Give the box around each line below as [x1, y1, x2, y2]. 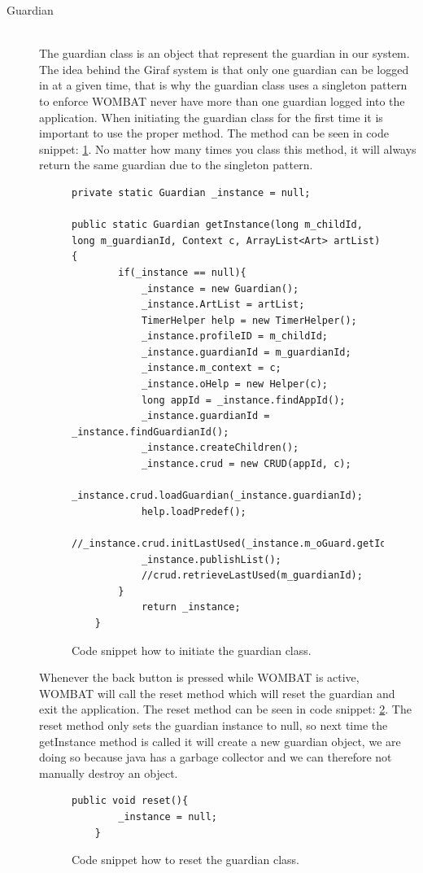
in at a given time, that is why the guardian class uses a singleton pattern [39, 76, 408, 94]
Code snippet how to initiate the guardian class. [72, 641, 312, 658]
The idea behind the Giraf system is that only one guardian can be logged [39, 60, 409, 77]
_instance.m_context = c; [141, 362, 281, 374]
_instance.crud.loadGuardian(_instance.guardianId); [72, 490, 363, 502]
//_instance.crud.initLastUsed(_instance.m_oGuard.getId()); [72, 538, 410, 549]
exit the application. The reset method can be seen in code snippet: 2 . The [39, 701, 412, 718]
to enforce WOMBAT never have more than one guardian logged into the [39, 92, 405, 109]
